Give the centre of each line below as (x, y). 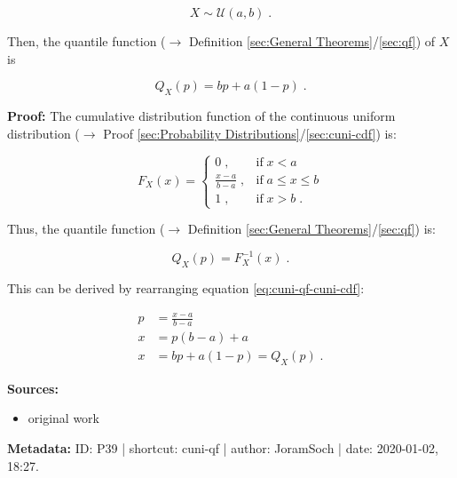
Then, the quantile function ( (87, 41)
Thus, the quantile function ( (86, 229)
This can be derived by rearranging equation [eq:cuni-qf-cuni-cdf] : (186, 288)
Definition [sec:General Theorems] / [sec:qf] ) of (312, 41)
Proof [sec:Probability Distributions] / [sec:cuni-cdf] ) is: (250, 133)
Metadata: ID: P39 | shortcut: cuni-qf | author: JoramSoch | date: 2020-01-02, (223, 448)
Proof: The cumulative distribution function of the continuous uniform (201, 115)
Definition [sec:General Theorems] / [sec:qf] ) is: (311, 229)
